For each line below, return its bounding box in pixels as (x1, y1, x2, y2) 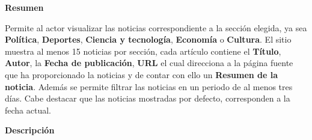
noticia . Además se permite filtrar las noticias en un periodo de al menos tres (5, 80, 293, 93)
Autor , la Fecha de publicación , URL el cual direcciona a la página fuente (5, 56, 293, 69)
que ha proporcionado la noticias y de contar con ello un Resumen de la (5, 68, 278, 81)
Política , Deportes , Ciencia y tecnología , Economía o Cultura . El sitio (5, 33, 292, 46)
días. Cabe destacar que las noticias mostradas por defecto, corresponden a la (5, 92, 290, 105)
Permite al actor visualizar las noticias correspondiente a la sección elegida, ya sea (5, 21, 307, 34)
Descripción (5, 124, 55, 136)
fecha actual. (5, 103, 51, 116)
